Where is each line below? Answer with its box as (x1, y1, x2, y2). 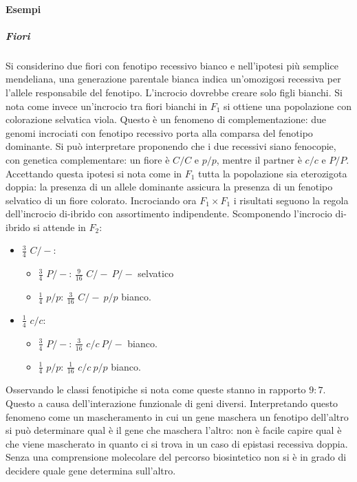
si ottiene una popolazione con (223, 98, 351, 113)
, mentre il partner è (216, 152, 302, 166)
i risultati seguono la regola (233, 193, 349, 207)
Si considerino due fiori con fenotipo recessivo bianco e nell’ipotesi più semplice (6, 58, 338, 72)
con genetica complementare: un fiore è (6, 152, 170, 166)
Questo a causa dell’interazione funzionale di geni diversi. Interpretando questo (6, 396, 338, 410)
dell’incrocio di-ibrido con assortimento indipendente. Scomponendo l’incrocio (6, 206, 332, 221)
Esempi (6, 1, 41, 16)
